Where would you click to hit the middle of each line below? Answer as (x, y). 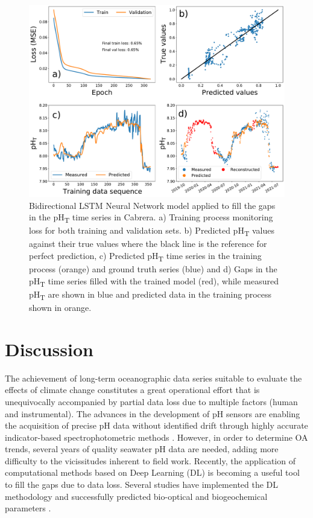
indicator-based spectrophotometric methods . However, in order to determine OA (156, 437)
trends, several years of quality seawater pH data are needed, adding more (142, 449)
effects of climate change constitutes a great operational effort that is (132, 390)
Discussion (49, 349)
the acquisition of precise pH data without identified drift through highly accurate (156, 425)
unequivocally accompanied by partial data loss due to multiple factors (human (151, 401)
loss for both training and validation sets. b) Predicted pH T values (152, 231)
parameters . (28, 508)
